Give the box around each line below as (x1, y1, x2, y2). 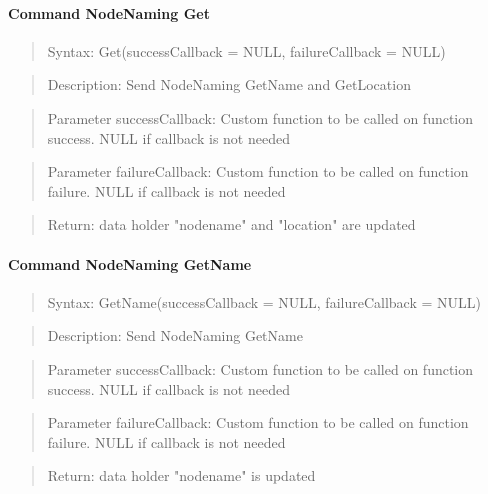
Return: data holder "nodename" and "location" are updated (47, 214, 416, 235)
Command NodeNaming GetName (8, 253, 252, 274)
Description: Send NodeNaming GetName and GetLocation (47, 74, 411, 95)
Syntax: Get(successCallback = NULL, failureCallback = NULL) (47, 40, 446, 61)
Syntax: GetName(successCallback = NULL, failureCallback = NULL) (47, 291, 481, 312)
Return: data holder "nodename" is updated (47, 465, 316, 486)
